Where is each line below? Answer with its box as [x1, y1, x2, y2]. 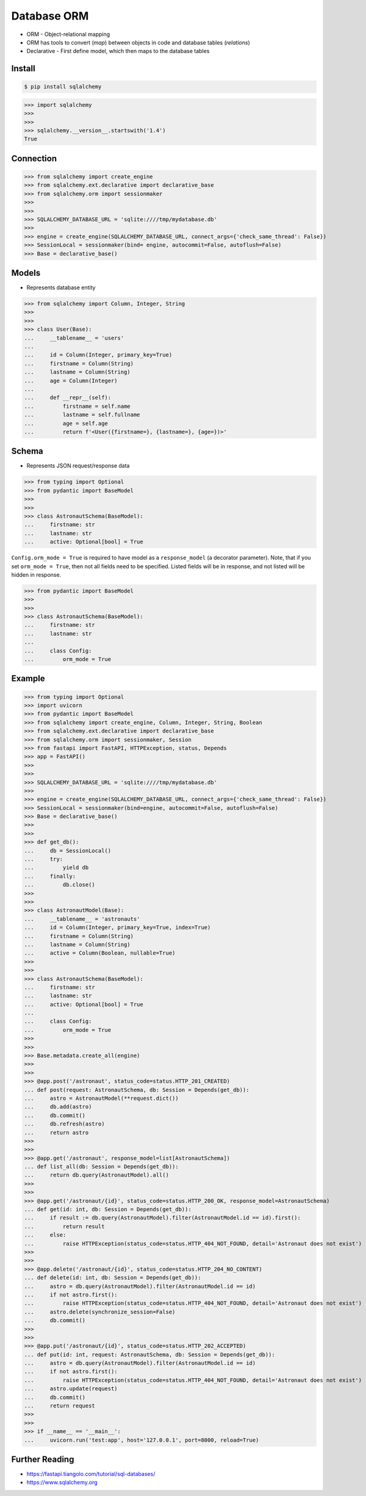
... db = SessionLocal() [24, 847, 112, 854]
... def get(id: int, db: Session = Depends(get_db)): [24, 1206, 192, 1213]
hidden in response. [11, 571, 62, 578]
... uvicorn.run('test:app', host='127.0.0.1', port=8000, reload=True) [24, 1436, 259, 1444]
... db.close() [24, 881, 96, 888]
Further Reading [11, 1454, 74, 1464]
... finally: [24, 873, 76, 880]
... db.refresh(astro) [24, 1121, 105, 1127]
